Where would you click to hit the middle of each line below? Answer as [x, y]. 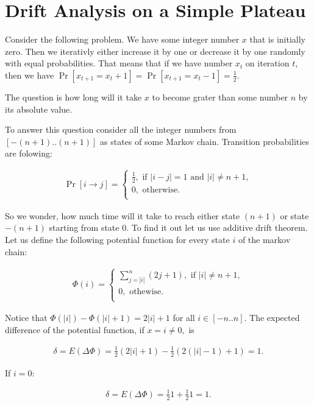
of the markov [264, 240]
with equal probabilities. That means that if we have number [119, 63]
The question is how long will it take [73, 97]
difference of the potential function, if [75, 329]
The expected [275, 318]
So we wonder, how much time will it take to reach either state [123, 215]
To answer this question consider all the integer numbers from [121, 129]
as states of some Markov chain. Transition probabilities [205, 141]
